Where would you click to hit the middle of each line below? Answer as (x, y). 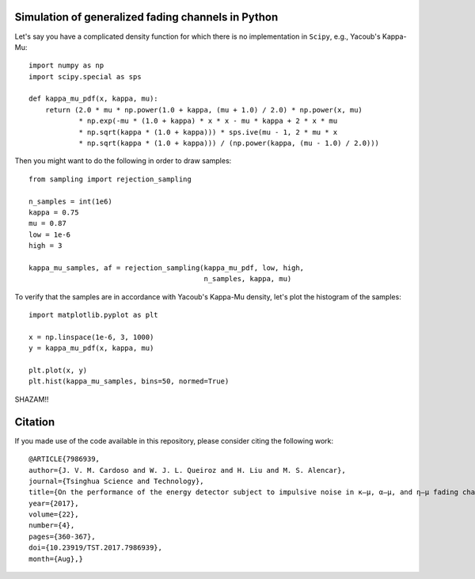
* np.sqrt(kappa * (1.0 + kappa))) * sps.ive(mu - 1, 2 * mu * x (208, 132)
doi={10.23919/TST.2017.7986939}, (95, 548)
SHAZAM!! (32, 399)
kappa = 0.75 (54, 212)
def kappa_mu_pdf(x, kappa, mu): (93, 99)
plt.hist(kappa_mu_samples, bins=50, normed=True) (129, 381)
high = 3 (46, 246)
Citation (35, 422)
